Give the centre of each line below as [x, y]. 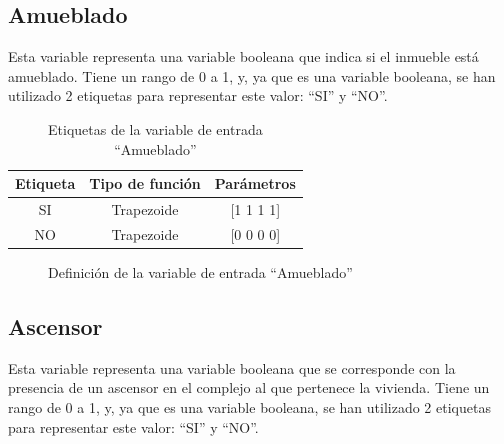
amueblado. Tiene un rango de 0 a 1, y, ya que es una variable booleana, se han [252, 75]
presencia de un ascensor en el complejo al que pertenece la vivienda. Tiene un [249, 387]
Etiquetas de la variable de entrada [155, 128]
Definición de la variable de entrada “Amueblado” [200, 271]
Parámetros [255, 183]
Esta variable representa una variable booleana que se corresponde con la [232, 367]
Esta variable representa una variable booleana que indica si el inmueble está [243, 56]
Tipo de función [145, 183]
